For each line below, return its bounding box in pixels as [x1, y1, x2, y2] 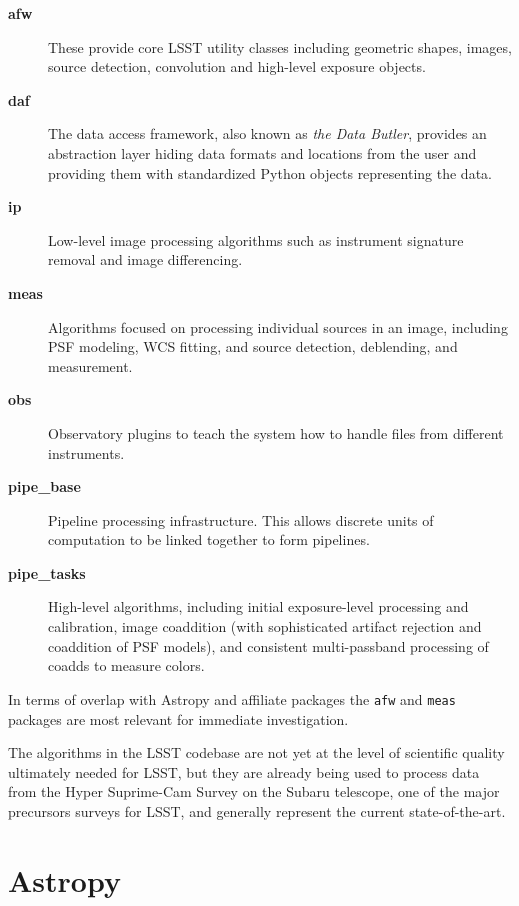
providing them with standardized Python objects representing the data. [48, 162, 492, 183]
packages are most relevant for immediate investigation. [8, 708, 349, 729]
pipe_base [8, 476, 81, 497]
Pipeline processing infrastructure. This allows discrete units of [48, 509, 434, 530]
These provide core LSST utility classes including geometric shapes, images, [48, 36, 512, 57]
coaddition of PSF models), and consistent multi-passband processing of [48, 635, 489, 656]
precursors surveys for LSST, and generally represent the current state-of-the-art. [8, 800, 506, 821]
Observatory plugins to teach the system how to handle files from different [48, 422, 504, 443]
